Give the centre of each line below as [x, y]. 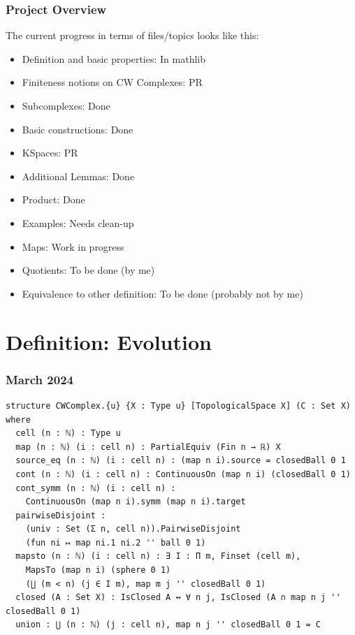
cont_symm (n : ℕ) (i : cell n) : [96, 488]
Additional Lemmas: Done [78, 176]
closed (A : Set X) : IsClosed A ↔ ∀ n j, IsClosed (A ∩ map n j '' [178, 598]
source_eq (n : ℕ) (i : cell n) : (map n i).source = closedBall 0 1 [181, 461]
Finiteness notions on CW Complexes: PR [112, 82]
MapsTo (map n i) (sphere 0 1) [98, 570]
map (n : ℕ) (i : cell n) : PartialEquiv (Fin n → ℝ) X [148, 447]
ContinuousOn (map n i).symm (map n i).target [136, 502]
